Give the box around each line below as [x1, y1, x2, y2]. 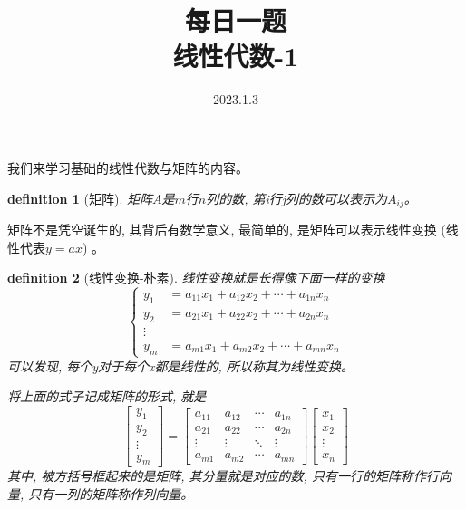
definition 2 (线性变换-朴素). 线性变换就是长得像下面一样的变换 [7, 268, 385, 287]
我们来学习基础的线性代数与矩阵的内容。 [7, 158, 248, 177]
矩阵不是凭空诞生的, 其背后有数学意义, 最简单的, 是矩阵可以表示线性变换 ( [7, 219, 446, 238]
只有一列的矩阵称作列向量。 [28, 485, 194, 504]
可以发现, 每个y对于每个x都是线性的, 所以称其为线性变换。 [7, 356, 354, 375]
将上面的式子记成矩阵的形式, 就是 [7, 387, 207, 406]
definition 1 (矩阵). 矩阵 [7, 188, 152, 207]
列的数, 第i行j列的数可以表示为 [206, 188, 388, 207]
